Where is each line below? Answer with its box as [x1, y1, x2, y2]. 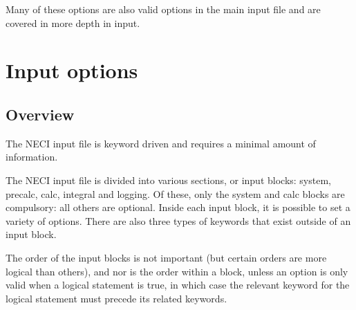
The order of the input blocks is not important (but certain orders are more [6, 250, 327, 264]
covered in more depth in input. [6, 15, 140, 30]
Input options [6, 56, 138, 84]
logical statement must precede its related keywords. [6, 291, 227, 305]
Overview [6, 103, 75, 125]
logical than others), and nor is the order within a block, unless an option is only [6, 264, 348, 278]
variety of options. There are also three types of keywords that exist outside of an [6, 213, 351, 228]
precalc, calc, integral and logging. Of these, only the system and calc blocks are [6, 186, 345, 201]
